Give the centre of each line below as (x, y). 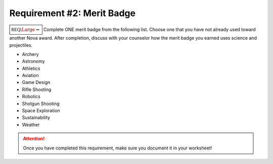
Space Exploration (41, 111)
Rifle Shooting (37, 89)
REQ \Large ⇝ (26, 29)
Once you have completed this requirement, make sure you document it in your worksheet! (118, 148)
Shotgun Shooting (41, 104)
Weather (31, 125)
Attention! (34, 139)
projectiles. (21, 45)
